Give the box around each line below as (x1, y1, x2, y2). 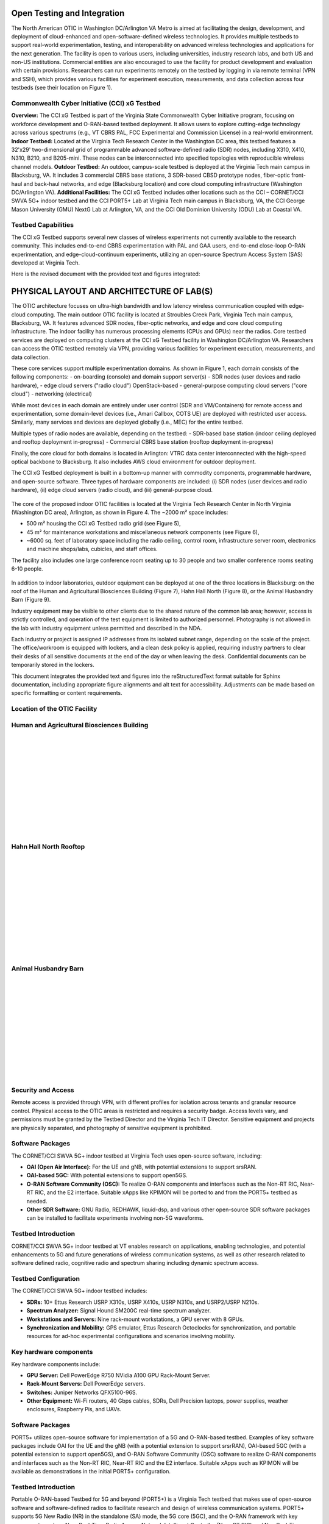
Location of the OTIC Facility (11, 705, 97, 713)
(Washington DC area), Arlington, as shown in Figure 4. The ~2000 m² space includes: (11, 508, 228, 516)
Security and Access (11, 1086, 74, 1094)
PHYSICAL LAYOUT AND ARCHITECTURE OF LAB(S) (11, 287, 213, 297)
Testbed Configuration (11, 1275, 80, 1283)
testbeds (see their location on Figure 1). (11, 84, 113, 91)
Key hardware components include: (11, 1360, 101, 1368)
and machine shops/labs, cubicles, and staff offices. (26, 546, 158, 553)
